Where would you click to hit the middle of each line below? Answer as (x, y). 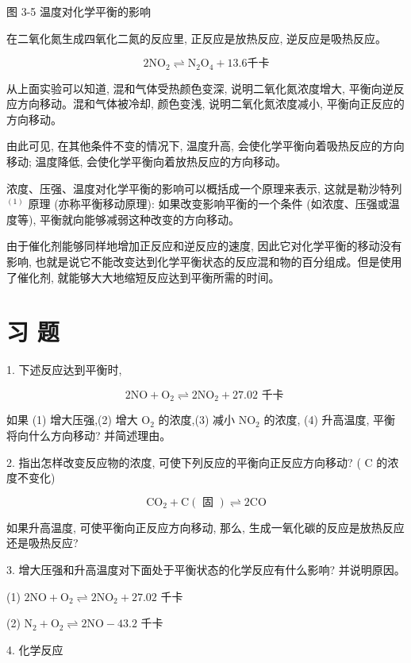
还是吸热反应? (42, 543)
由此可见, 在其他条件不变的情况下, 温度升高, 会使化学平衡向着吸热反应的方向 (205, 146)
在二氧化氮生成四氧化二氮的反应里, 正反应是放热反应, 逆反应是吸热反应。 (197, 38)
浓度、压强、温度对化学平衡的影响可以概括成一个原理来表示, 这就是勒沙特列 (204, 188)
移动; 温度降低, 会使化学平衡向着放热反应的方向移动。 (147, 162)
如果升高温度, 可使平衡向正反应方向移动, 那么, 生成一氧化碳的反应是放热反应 (205, 527)
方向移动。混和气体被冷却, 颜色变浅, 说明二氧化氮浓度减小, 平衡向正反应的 (211, 104)
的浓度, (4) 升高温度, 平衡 (330, 420)
